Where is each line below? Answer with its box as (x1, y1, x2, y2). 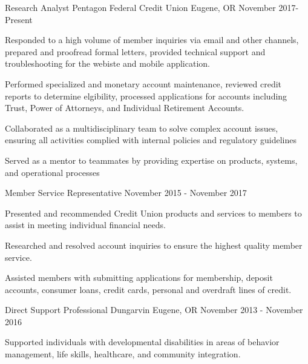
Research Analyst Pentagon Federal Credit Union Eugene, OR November (5, 1, 276, 13)
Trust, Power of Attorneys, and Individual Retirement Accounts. (5, 101, 244, 114)
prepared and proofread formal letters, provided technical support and (5, 45, 266, 58)
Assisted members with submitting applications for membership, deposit (5, 271, 273, 284)
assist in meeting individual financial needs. (5, 218, 166, 231)
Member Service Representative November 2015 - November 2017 (5, 186, 247, 199)
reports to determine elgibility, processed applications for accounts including (5, 89, 287, 102)
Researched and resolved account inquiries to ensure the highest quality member (5, 238, 303, 251)
